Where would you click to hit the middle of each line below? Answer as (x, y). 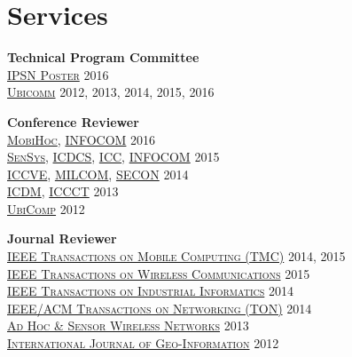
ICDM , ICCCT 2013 (63, 191)
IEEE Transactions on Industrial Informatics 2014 (150, 291)
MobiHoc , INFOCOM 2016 (82, 139)
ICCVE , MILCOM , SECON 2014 (98, 174)
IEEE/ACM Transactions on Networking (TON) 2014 (160, 308)
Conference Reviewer (73, 121)
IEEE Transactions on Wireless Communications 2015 (159, 273)
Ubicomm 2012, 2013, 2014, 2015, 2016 (111, 92)
